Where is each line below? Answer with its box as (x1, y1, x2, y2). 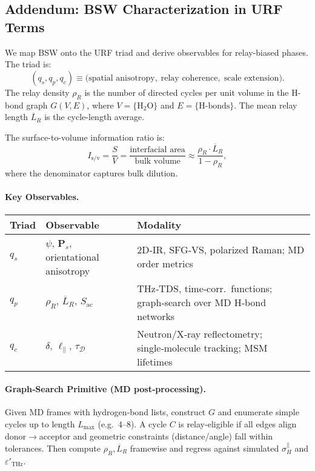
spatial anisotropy (88, 73, 155, 82)
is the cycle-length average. (44, 110, 145, 123)
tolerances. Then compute (5, 441, 101, 454)
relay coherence (161, 73, 218, 82)
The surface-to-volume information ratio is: (5, 130, 165, 143)
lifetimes (137, 354, 173, 369)
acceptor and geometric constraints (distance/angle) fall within (39, 429, 273, 442)
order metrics (137, 256, 193, 271)
